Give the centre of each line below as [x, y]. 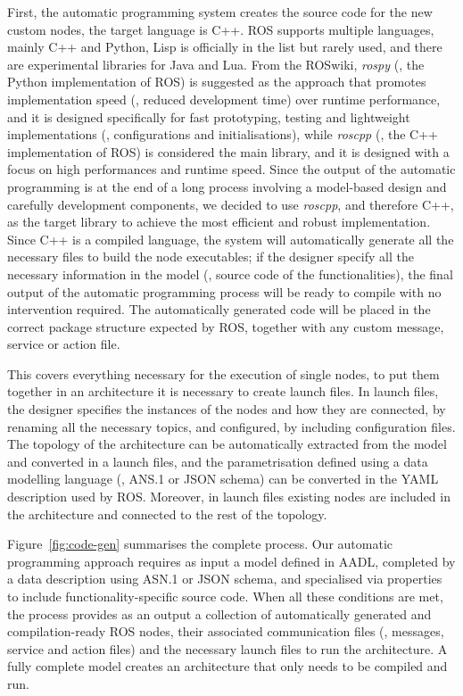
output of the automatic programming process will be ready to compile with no [224, 291]
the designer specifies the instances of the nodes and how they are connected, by [227, 409]
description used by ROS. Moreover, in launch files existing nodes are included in [229, 497]
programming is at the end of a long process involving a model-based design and [227, 186]
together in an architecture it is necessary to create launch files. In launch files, [223, 391]
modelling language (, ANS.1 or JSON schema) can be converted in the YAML [223, 479]
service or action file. [64, 344]
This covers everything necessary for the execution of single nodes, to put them [223, 373]
